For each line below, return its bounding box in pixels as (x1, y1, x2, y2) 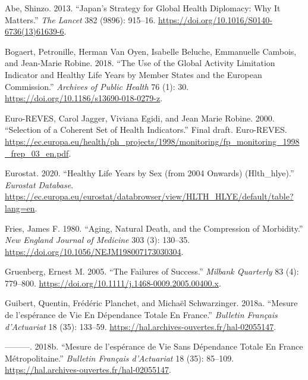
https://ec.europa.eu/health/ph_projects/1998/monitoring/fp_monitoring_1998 (5, 135, 300, 147)
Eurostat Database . (5, 178, 74, 191)
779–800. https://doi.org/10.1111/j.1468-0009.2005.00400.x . (5, 276, 221, 289)
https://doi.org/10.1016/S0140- (158, 13, 272, 26)
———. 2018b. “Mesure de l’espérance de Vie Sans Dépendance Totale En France (5, 340, 303, 353)
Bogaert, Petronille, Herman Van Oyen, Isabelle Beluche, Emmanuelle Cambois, (5, 45, 297, 57)
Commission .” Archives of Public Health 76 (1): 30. (5, 80, 189, 92)
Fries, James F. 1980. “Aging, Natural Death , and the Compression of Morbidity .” (5, 222, 303, 234)
